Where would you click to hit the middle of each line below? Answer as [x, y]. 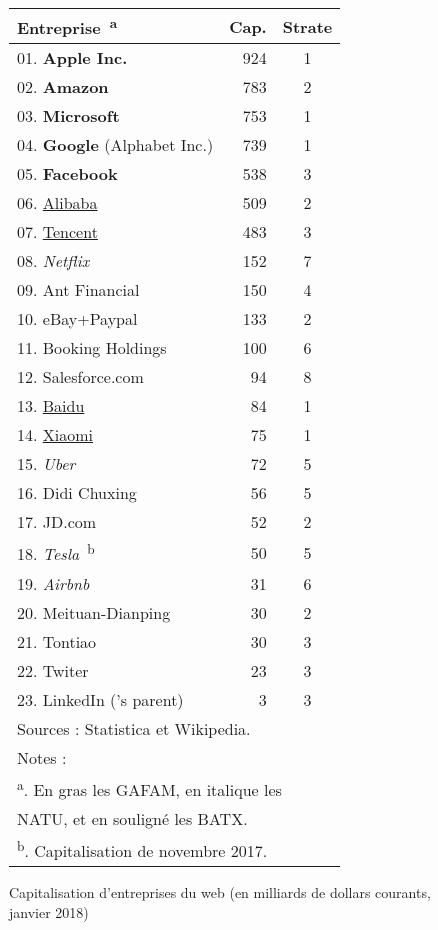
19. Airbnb [53, 583]
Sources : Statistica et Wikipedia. [134, 728]
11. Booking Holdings [92, 348]
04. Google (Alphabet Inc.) [115, 145]
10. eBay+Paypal [77, 319]
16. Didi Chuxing [77, 493]
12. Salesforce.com [80, 377]
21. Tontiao [57, 641]
